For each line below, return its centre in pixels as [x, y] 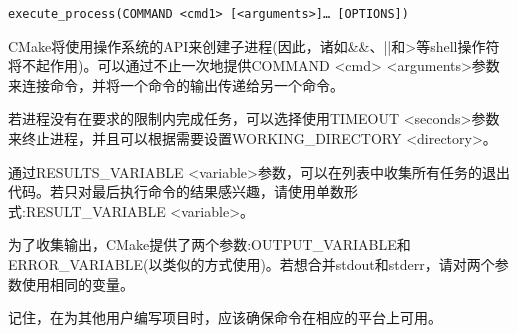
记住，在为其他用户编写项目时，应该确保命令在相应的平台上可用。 [225, 317]
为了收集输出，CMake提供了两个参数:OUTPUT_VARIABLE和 [209, 244]
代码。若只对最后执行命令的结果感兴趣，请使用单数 [176, 191]
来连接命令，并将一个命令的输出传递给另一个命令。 [176, 84]
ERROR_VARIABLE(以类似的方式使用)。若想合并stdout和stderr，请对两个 [251, 264]
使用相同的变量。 [77, 283]
